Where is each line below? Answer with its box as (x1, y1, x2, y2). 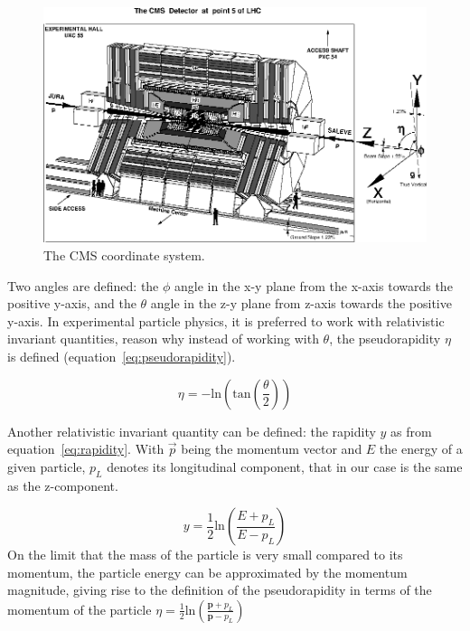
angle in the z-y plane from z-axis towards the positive (150, 294, 452, 313)
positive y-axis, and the (7, 294, 136, 313)
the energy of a (379, 439, 463, 458)
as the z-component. (7, 476, 118, 494)
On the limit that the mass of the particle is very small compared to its (7, 545, 403, 564)
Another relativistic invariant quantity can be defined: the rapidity (7, 421, 376, 440)
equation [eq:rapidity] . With (7, 439, 164, 458)
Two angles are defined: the (7, 276, 159, 295)
